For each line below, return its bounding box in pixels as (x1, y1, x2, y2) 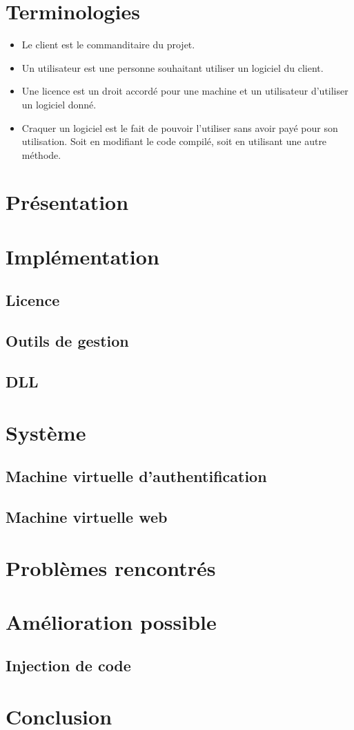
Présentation (6, 188, 129, 216)
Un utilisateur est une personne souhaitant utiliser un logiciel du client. (21, 60, 324, 75)
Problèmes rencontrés (6, 553, 216, 582)
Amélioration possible (6, 607, 217, 635)
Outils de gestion (6, 330, 129, 352)
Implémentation (6, 242, 159, 270)
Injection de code (6, 655, 131, 676)
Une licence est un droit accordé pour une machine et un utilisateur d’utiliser (21, 84, 348, 98)
